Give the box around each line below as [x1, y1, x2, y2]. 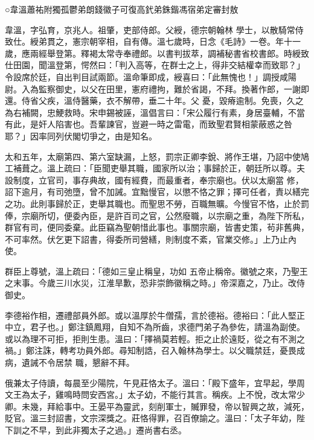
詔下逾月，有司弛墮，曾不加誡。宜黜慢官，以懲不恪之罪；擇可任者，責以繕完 [5, 185, 309, 198]
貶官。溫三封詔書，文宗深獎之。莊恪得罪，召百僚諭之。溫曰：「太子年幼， [5, 412, 296, 424]
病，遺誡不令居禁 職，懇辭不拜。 [5, 356, 135, 369]
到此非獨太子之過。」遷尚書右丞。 [55, 424, 187, 436]
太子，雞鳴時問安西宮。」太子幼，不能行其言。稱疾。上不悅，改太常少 [30, 388, 305, 401]
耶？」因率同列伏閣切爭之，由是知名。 [5, 129, 157, 142]
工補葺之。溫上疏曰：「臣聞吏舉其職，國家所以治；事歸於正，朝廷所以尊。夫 [5, 162, 305, 174]
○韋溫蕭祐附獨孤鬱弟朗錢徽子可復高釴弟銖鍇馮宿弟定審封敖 [5, 3, 239, 15]
